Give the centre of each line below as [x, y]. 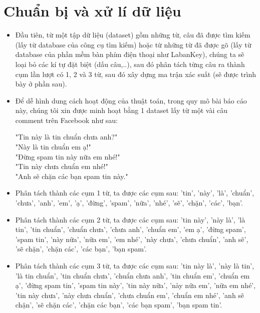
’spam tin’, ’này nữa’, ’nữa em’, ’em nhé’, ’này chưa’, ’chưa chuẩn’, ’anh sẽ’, [132, 239]
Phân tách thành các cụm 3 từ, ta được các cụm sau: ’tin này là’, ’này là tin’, [135, 265]
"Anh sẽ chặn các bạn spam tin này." [72, 176]
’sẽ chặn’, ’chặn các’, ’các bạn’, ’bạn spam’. [81, 249]
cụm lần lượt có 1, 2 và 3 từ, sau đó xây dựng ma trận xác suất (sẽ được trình [136, 74]
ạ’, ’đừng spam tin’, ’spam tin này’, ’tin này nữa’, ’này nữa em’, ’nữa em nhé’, [136, 285]
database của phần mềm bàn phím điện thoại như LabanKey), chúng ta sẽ [130, 54]
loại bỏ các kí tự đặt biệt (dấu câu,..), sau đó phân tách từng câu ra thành [130, 64]
